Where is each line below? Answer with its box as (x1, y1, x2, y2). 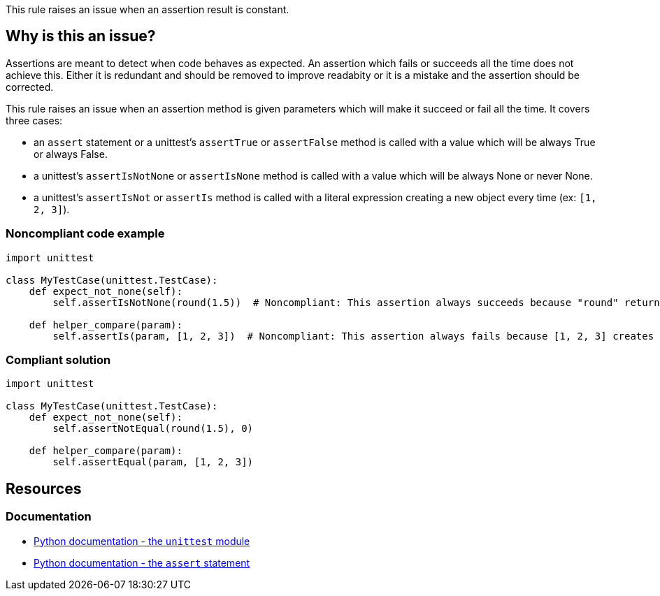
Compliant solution (6, 352, 111, 367)
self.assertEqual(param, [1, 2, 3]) (52, 456, 254, 468)
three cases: (6, 114, 63, 126)
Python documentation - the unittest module (34, 535, 250, 547)
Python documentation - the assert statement (34, 556, 250, 569)
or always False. (34, 147, 108, 160)
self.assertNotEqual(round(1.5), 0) (52, 423, 254, 435)
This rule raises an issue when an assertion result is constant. (6, 3, 289, 15)
